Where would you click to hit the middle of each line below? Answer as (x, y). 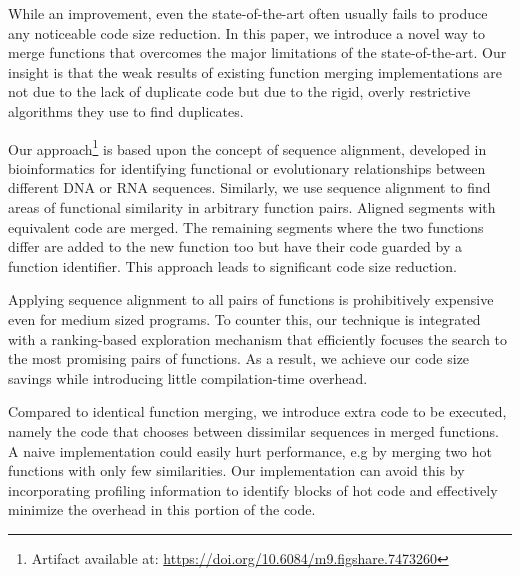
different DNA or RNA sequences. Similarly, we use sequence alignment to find (249, 187)
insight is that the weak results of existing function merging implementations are (255, 71)
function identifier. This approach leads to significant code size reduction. (232, 265)
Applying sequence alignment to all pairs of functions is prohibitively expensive (251, 299)
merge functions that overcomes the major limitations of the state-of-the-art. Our (257, 52)
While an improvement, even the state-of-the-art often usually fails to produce (248, 13)
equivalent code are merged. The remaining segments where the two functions (246, 226)
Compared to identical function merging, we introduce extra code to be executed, (257, 411)
